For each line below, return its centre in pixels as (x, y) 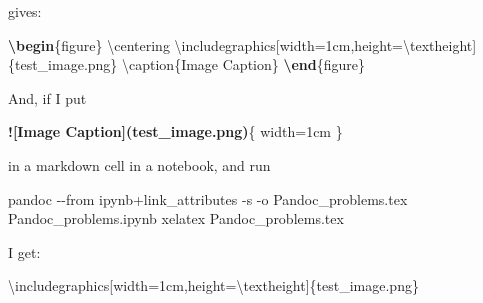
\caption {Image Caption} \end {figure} (244, 64)
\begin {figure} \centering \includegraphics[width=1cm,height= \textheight (240, 44)
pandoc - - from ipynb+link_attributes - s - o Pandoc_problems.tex (208, 198)
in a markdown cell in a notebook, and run (139, 164)
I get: (24, 251)
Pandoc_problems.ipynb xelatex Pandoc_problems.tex (176, 218)
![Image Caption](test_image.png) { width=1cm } (175, 131)
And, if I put (47, 97)
